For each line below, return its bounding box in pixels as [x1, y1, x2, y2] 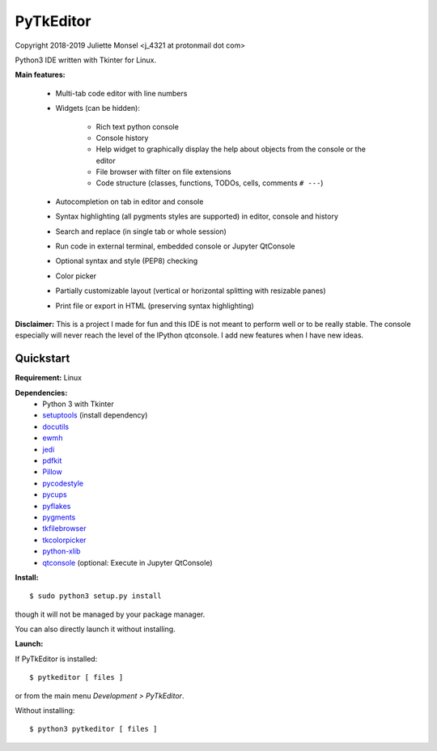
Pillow [42, 467, 62, 477]
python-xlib [42, 546, 81, 556]
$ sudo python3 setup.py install [29, 592, 162, 600]
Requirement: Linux [15, 373, 83, 383]
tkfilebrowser [42, 524, 87, 533]
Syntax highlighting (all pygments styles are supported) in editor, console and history [55, 211, 339, 222]
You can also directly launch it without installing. [15, 624, 176, 634]
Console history [95, 133, 149, 142]
